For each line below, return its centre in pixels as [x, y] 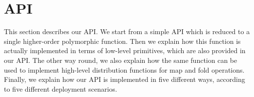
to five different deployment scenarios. [61, 88]
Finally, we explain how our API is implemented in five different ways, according [125, 79]
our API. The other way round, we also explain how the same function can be [121, 60]
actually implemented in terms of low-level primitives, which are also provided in [125, 50]
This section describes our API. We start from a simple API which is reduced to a [127, 31]
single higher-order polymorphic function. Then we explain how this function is [122, 41]
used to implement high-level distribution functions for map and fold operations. [124, 69]
